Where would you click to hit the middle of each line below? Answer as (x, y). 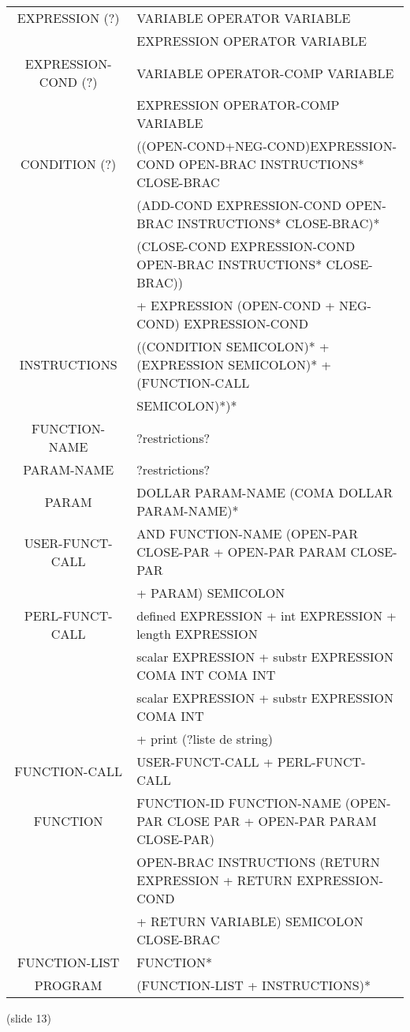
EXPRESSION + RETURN (214, 880)
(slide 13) (29, 1018)
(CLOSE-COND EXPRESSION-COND (246, 246)
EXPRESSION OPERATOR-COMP (238, 105)
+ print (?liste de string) (205, 739)
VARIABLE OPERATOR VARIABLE (244, 18)
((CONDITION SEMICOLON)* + (233, 346)
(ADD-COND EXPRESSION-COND (239, 205)
